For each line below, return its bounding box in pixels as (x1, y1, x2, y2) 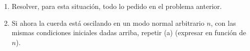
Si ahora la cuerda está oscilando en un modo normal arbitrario (11, 17, 204, 28)
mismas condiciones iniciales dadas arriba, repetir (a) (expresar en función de (11, 27, 246, 38)
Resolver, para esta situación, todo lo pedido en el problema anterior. (11, 1, 222, 11)
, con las (210, 17, 236, 28)
